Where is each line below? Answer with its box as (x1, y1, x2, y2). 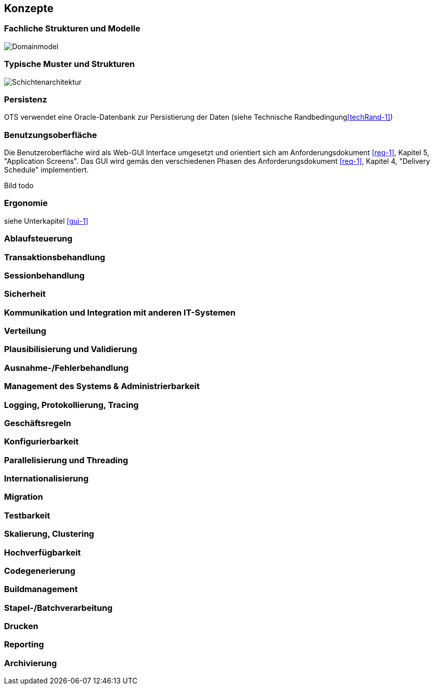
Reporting (4, 639, 44, 650)
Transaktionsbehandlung (4, 252, 105, 262)
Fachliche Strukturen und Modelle (4, 23, 140, 34)
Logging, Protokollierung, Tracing (4, 399, 139, 410)
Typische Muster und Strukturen (4, 59, 135, 70)
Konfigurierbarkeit (4, 436, 79, 447)
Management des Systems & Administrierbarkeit (4, 381, 200, 392)
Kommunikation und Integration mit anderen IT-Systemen (4, 307, 236, 318)
